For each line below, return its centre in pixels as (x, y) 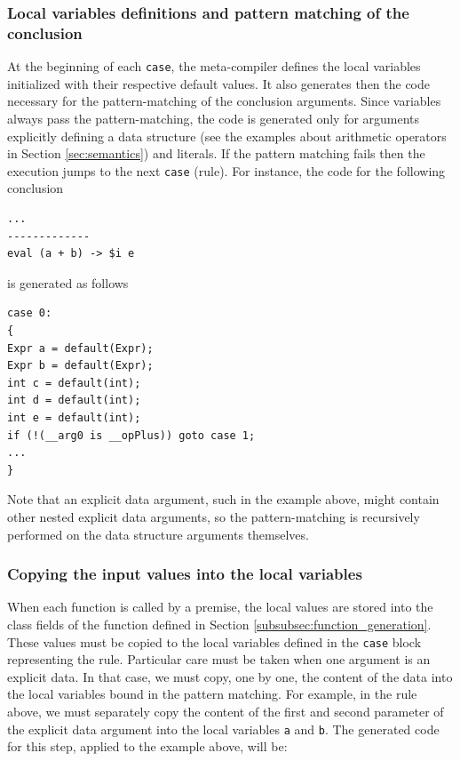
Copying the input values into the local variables (185, 574)
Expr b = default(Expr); (80, 366)
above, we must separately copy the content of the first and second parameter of (226, 711)
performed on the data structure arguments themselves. (158, 534)
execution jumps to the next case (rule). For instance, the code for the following (226, 170)
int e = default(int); (74, 417)
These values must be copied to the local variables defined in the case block (214, 641)
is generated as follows (68, 282)
